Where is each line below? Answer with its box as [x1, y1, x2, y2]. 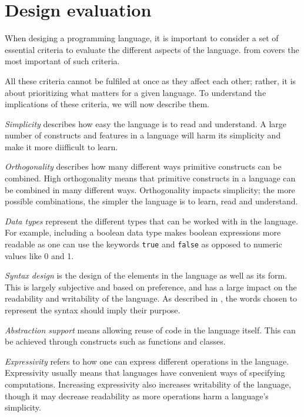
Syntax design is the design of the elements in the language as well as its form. [5, 269, 288, 282]
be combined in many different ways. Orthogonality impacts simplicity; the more [5, 183, 295, 196]
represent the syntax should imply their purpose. [5, 304, 181, 316]
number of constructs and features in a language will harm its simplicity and [5, 129, 281, 141]
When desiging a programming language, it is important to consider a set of [5, 32, 279, 44]
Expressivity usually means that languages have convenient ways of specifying [5, 366, 285, 379]
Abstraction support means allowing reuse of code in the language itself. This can [5, 323, 296, 336]
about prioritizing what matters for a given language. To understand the [5, 86, 266, 98]
